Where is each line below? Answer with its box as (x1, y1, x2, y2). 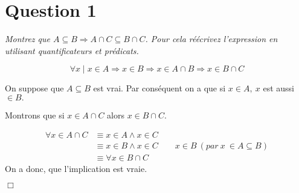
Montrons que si (5, 108, 65, 121)
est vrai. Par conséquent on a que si (93, 82, 226, 94)
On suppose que (5, 82, 64, 94)
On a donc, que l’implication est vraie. (5, 162, 147, 174)
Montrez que (5, 32, 50, 45)
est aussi (263, 82, 294, 94)
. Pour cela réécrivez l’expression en (145, 32, 278, 45)
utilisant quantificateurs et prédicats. (5, 44, 139, 57)
